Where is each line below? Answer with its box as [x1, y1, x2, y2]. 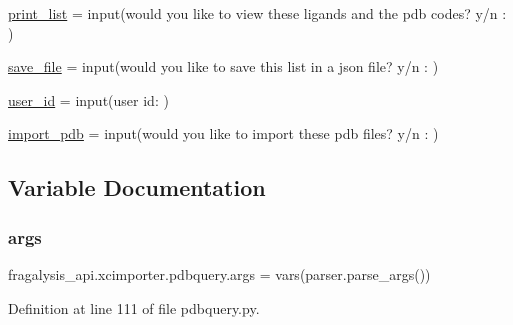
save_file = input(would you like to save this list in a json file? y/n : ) [8, 56, 439, 77]
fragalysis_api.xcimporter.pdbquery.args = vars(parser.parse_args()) [8, 263, 431, 284]
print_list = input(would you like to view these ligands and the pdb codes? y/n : [8, 3, 507, 23]
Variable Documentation [8, 172, 266, 203]
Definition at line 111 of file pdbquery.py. [8, 297, 260, 318]
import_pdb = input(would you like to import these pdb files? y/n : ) [8, 123, 439, 144]
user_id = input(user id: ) [8, 89, 169, 110]
